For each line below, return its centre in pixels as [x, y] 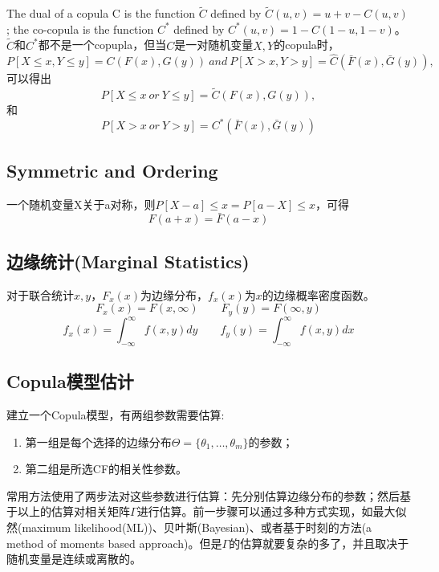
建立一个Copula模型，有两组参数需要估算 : [116, 415]
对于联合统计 [40, 294]
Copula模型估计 [70, 381]
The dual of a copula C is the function [101, 13]
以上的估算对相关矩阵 [73, 511]
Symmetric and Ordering [112, 170]
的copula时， [307, 45]
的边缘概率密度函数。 [318, 294]
